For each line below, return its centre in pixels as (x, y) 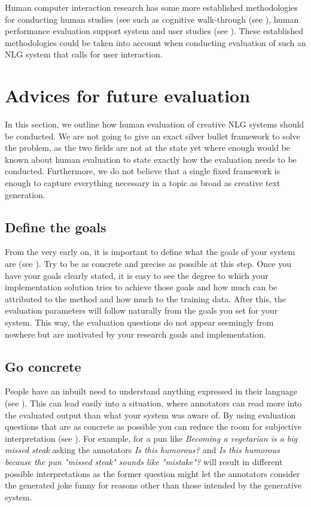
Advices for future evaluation (128, 95)
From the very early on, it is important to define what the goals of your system (150, 252)
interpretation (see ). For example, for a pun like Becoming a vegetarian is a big (151, 438)
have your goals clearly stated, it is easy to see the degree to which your (137, 275)
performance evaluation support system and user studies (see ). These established (154, 31)
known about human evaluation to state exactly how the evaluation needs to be (151, 159)
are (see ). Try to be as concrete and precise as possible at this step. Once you (148, 264)
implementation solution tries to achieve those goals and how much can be (141, 287)
